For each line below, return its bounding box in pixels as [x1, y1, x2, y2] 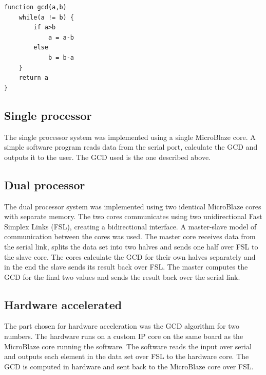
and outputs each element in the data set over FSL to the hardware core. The [4, 351, 249, 362]
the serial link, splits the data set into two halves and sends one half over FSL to [4, 241, 258, 252]
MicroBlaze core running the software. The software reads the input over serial [4, 341, 252, 351]
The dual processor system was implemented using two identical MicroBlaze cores [4, 201, 261, 211]
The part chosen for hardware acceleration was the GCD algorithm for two [4, 320, 240, 331]
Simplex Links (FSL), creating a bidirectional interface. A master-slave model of [4, 221, 257, 231]
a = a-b [48, 33, 74, 41]
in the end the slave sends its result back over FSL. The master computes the [4, 261, 248, 272]
